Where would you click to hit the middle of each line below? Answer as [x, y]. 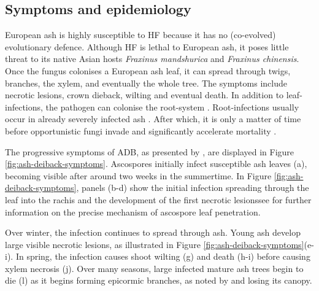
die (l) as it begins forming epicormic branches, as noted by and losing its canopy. [159, 280]
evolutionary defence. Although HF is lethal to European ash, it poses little [147, 46]
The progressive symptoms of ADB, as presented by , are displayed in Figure [150, 151]
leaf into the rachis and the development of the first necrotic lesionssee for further [158, 199]
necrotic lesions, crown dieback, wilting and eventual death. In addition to [144, 95]
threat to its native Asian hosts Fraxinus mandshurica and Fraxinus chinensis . [152, 59]
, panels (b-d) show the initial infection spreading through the [193, 188]
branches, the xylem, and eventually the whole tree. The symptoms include [146, 83]
